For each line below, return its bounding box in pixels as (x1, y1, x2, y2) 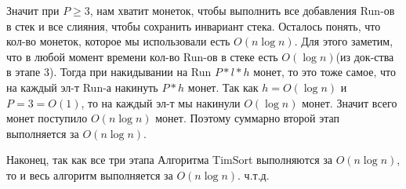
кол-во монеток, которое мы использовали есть (6, 33, 230, 49)
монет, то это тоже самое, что (253, 64, 396, 80)
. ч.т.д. (237, 166, 270, 183)
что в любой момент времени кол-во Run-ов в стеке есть (6, 48, 278, 64)
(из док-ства (335, 48, 394, 64)
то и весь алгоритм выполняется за (6, 166, 173, 183)
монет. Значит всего (302, 94, 397, 111)
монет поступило (6, 110, 88, 126)
